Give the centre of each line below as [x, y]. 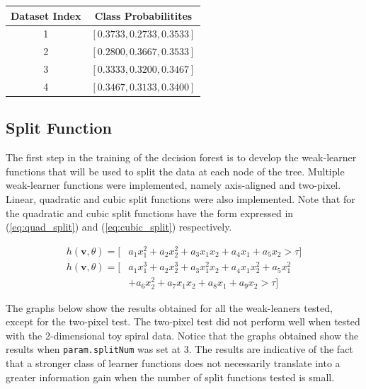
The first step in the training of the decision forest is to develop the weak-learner [181, 157]
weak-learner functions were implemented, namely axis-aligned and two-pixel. [173, 185]
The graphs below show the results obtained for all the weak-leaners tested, [169, 307]
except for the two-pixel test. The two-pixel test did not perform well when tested [183, 321]
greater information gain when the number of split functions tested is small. [170, 377]
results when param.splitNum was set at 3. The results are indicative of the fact [179, 349]
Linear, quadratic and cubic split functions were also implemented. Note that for [181, 198]
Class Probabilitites [143, 15]
